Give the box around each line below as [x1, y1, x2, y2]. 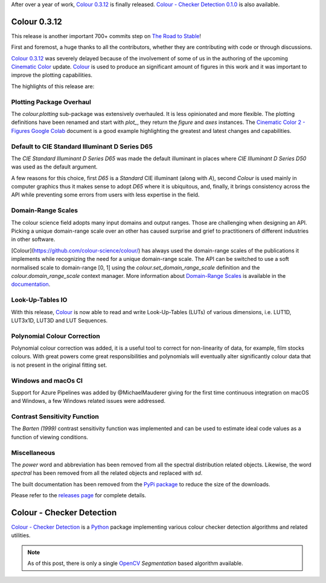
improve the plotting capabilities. [11, 71, 93, 79]
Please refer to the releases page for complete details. [11, 492, 147, 499]
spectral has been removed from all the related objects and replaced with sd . [11, 469, 203, 477]
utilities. [11, 532, 31, 539]
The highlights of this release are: [11, 82, 95, 90]
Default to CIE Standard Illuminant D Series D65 [11, 142, 153, 150]
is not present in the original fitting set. [11, 361, 107, 369]
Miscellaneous [11, 448, 56, 457]
